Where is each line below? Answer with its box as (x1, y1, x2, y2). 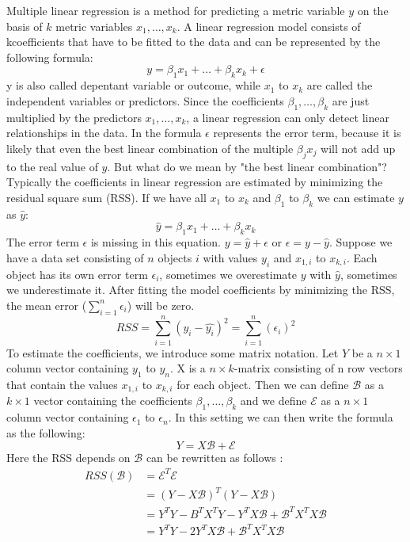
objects (158, 249, 192, 265)
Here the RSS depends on (6, 449, 131, 466)
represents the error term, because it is (213, 124, 401, 141)
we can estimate (317, 189, 395, 205)
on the (357, 2, 389, 18)
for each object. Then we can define (177, 376, 349, 393)
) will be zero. (127, 296, 195, 313)
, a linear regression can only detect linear (186, 109, 389, 125)
